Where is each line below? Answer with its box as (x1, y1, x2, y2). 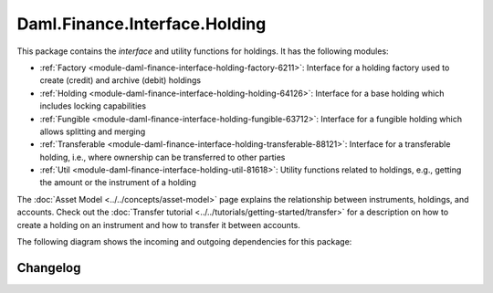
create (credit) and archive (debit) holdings (39, 75, 201, 86)
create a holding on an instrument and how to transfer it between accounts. (16, 219, 301, 230)
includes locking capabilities (39, 100, 146, 111)
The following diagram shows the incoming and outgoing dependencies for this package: (16, 236, 352, 247)
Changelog (16, 260, 81, 276)
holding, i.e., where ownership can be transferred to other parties (39, 152, 286, 162)
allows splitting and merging (39, 126, 146, 137)
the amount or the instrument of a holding (39, 177, 196, 188)
